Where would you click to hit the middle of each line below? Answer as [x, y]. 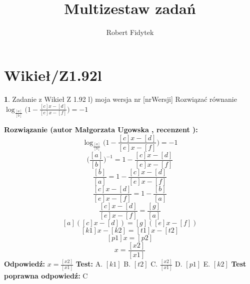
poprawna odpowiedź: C [46, 275]
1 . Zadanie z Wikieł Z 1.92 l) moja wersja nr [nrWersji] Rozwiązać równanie [120, 99]
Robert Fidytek [130, 32]
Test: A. [89, 264]
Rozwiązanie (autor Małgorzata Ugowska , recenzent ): [101, 129]
